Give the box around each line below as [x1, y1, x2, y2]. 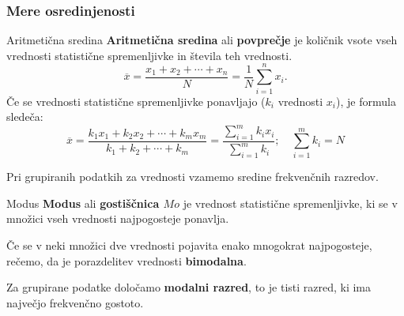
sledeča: [6, 108, 43, 125]
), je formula [336, 92, 396, 109]
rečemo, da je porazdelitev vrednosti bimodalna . [6, 252, 247, 269]
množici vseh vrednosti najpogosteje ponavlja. [6, 210, 229, 227]
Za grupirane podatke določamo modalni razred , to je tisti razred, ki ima [6, 279, 372, 295]
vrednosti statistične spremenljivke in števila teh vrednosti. [6, 47, 293, 63]
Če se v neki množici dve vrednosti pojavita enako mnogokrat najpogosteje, [6, 236, 372, 253]
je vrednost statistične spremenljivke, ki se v [183, 194, 398, 211]
